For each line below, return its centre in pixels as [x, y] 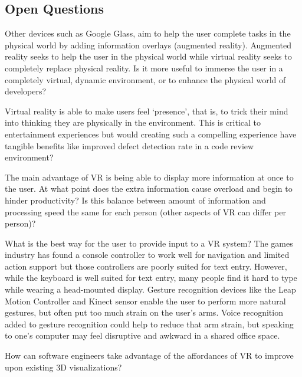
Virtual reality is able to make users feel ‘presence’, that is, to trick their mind [147, 111]
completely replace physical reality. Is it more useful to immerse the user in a [144, 68]
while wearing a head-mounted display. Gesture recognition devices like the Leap [150, 289]
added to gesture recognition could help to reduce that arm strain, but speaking [149, 324]
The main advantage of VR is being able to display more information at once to [149, 177]
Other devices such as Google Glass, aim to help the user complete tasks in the [148, 33]
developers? [26, 91]
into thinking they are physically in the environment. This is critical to [133, 122]
